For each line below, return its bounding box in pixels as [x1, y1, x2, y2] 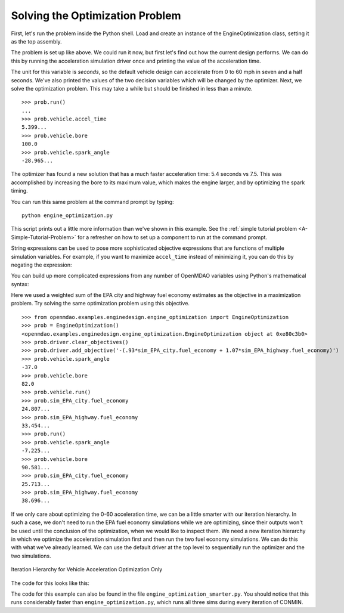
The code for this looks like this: [11, 579, 89, 587]
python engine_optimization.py [21, 212, 113, 219]
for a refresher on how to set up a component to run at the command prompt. [78, 233, 268, 241]
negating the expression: [11, 261, 72, 268]
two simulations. [11, 552, 51, 559]
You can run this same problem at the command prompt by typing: [11, 198, 174, 205]
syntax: [11, 280, 29, 287]
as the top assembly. [11, 38, 62, 45]
